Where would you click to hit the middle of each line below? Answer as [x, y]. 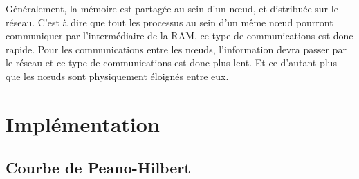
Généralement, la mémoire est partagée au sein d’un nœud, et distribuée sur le [172, 8]
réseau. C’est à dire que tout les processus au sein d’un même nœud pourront [169, 22]
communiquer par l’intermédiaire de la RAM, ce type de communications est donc [179, 36]
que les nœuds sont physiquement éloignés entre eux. [117, 76]
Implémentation [83, 123]
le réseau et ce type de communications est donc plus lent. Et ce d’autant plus [171, 63]
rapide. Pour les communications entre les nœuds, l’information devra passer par [176, 49]
